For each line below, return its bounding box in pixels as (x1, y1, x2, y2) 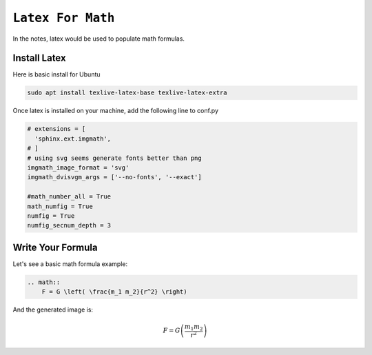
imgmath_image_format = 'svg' (27, 163, 130, 172)
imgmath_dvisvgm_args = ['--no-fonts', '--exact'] (27, 173, 203, 181)
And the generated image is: (12, 305, 93, 314)
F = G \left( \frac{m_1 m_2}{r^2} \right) (41, 288, 187, 296)
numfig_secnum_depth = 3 (27, 221, 112, 230)
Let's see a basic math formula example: (12, 259, 127, 268)
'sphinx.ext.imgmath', (34, 134, 112, 143)
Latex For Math (12, 10, 115, 26)
